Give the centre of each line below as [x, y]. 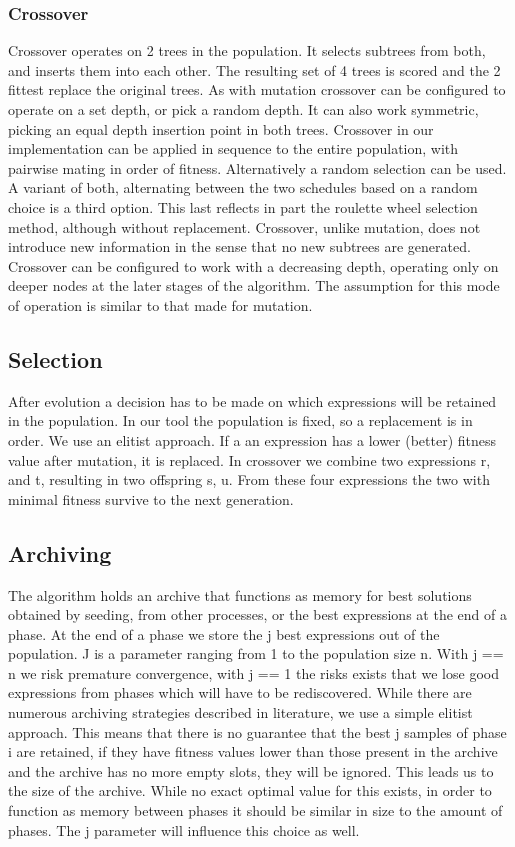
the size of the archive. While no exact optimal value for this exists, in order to [250, 790]
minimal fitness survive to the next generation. [151, 498]
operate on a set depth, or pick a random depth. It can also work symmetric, [243, 109]
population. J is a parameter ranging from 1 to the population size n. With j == [256, 653]
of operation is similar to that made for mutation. [160, 304]
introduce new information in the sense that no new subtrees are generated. [239, 246]
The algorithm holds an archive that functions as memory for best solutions [240, 594]
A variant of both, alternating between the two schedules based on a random [243, 187]
